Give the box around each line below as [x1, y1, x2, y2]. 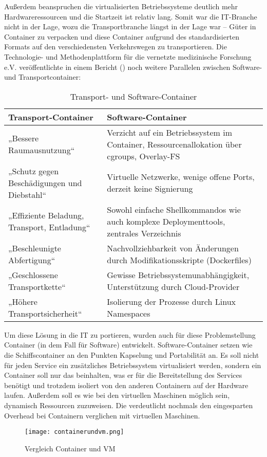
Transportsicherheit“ [8, 307, 82, 319]
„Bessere [8, 132, 39, 144]
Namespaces [107, 307, 150, 319]
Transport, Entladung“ [8, 221, 90, 233]
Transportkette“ [8, 280, 66, 293]
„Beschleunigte [8, 242, 61, 254]
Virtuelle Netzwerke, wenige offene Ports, [107, 171, 255, 183]
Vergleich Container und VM [25, 443, 116, 453]
